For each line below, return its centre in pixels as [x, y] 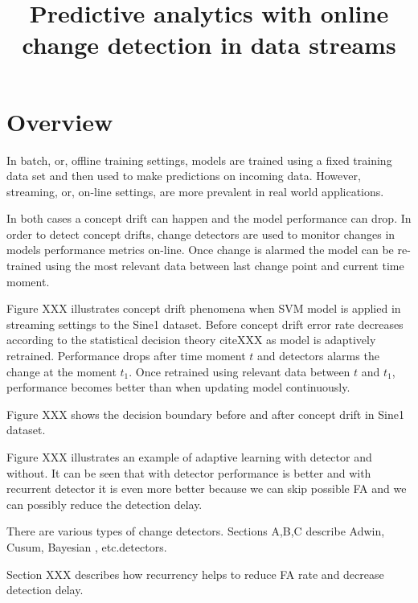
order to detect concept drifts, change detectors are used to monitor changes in [201, 234]
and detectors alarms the [318, 356]
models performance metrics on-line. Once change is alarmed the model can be [200, 250]
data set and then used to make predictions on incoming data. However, [184, 176]
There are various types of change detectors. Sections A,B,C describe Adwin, [196, 531]
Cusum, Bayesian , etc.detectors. [87, 546]
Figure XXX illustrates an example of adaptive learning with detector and [189, 457]
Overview [60, 121]
